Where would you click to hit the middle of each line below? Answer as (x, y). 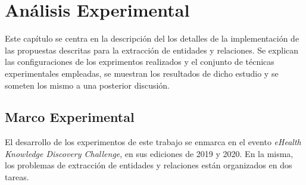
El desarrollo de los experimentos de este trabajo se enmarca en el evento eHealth (153, 142)
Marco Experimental (70, 117)
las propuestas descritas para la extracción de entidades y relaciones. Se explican (152, 50)
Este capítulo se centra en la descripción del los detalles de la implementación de (152, 38)
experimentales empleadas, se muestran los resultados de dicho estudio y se (142, 73)
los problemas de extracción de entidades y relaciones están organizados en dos (149, 165)
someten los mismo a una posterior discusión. (88, 85)
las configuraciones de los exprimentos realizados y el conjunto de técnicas (140, 62)
